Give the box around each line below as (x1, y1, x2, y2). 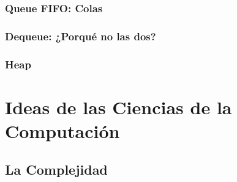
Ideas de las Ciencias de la (5, 94, 232, 119)
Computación (5, 118, 120, 143)
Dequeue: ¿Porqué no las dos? (5, 28, 156, 43)
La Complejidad (5, 160, 108, 179)
